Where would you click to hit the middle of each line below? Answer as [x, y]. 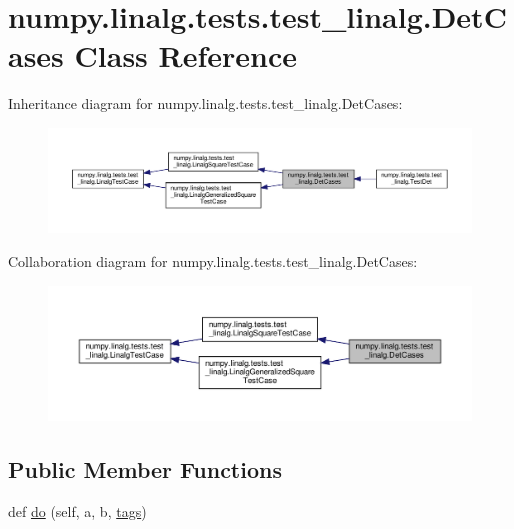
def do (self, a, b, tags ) [77, 510]
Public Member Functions [145, 469]
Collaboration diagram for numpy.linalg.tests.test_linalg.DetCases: [213, 261]
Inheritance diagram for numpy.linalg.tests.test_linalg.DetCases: [205, 103]
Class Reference [186, 55]
